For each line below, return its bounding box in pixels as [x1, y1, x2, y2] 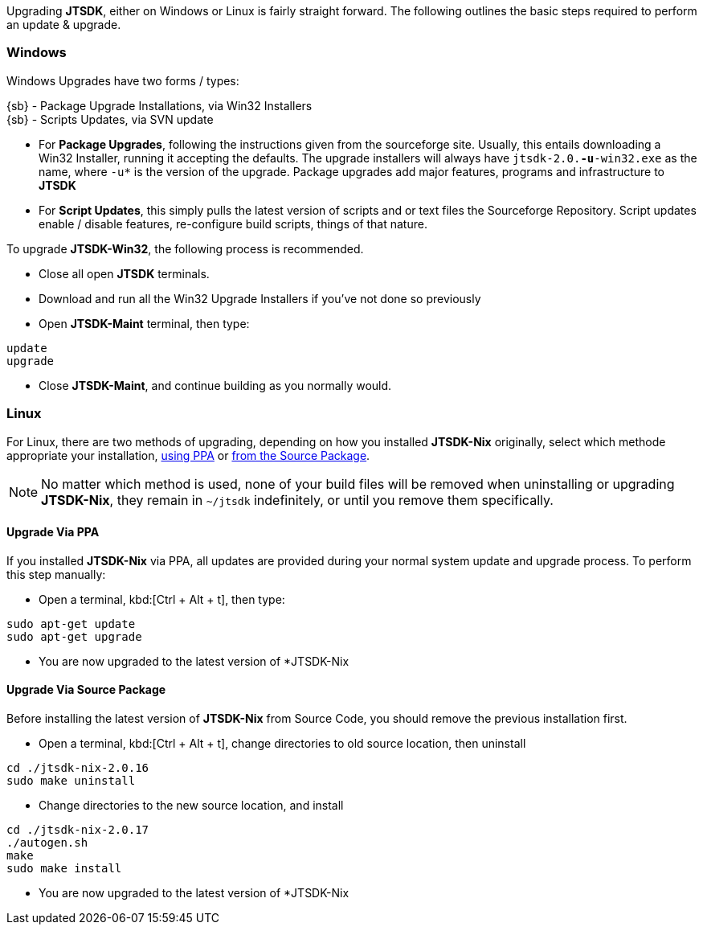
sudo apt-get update [6, 617, 136, 630]
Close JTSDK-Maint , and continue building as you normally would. [39, 378, 392, 392]
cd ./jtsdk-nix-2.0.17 [6, 822, 149, 836]
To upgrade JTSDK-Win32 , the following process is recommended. [6, 241, 364, 256]
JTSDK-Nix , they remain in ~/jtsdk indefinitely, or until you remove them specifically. [41, 491, 554, 508]
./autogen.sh [6, 835, 88, 849]
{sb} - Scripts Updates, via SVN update [6, 112, 214, 126]
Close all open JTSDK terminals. [39, 266, 210, 281]
